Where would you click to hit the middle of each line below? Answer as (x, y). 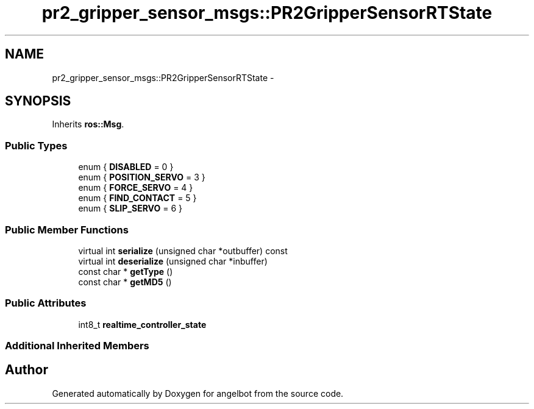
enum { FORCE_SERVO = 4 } (136, 188)
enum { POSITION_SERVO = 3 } (142, 177)
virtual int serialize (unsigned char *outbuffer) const (183, 251)
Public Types (36, 145)
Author (27, 370)
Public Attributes (46, 303)
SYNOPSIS (38, 101)
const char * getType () (126, 271)
